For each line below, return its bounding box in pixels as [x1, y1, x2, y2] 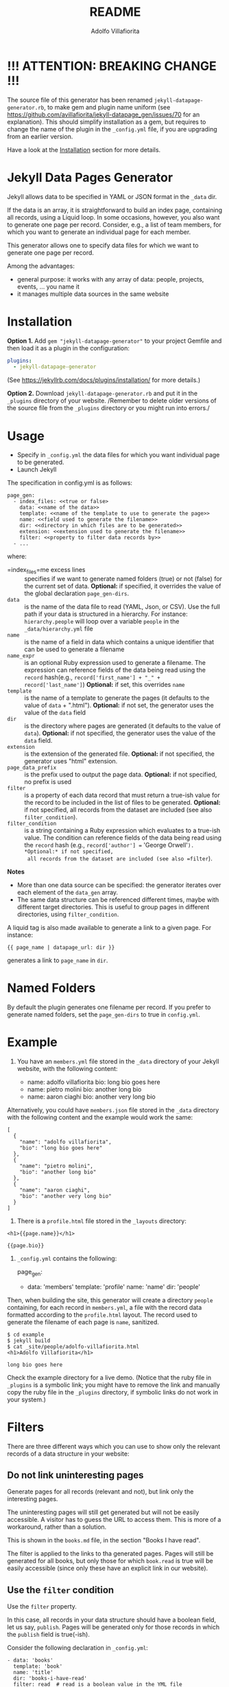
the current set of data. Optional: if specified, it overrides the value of [24, 582, 221, 591]
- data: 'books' [7, 1657, 53, 1664]
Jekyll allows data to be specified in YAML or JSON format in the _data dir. [7, 192, 217, 200]
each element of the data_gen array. [16, 889, 119, 897]
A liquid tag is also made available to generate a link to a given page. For [7, 924, 211, 932]
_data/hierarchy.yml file [24, 624, 94, 633]
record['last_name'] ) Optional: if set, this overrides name [24, 681, 185, 689]
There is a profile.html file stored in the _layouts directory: [16, 1216, 186, 1225]
